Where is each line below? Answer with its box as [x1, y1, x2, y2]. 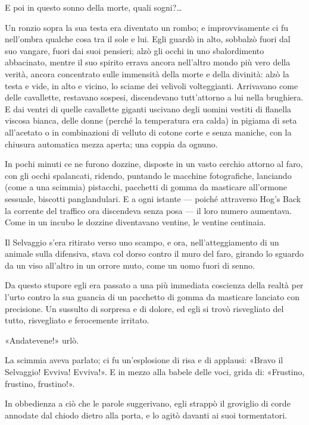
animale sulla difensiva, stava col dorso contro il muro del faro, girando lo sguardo [5, 247, 304, 260]
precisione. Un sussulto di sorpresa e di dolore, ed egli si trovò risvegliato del [5, 302, 284, 314]
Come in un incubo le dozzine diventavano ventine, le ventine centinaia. [5, 216, 266, 228]
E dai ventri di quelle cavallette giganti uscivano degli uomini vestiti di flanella [5, 102, 292, 115]
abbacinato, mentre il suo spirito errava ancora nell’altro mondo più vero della [5, 56, 291, 68]
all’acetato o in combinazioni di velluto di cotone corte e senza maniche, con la [5, 125, 292, 138]
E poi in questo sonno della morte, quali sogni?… [5, 1, 182, 13]
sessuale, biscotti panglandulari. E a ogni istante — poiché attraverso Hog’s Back [5, 192, 301, 204]
